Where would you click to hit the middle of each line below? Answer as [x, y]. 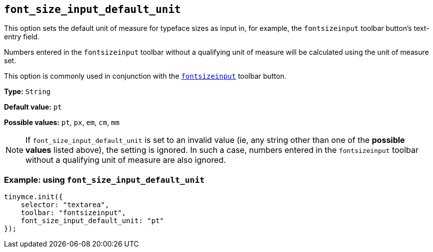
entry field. [22, 37]
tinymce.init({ [34, 197]
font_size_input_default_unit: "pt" [92, 221]
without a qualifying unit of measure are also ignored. [126, 160]
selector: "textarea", [65, 205]
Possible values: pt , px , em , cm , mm [62, 123]
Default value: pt [33, 107]
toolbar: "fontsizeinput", [73, 213]
